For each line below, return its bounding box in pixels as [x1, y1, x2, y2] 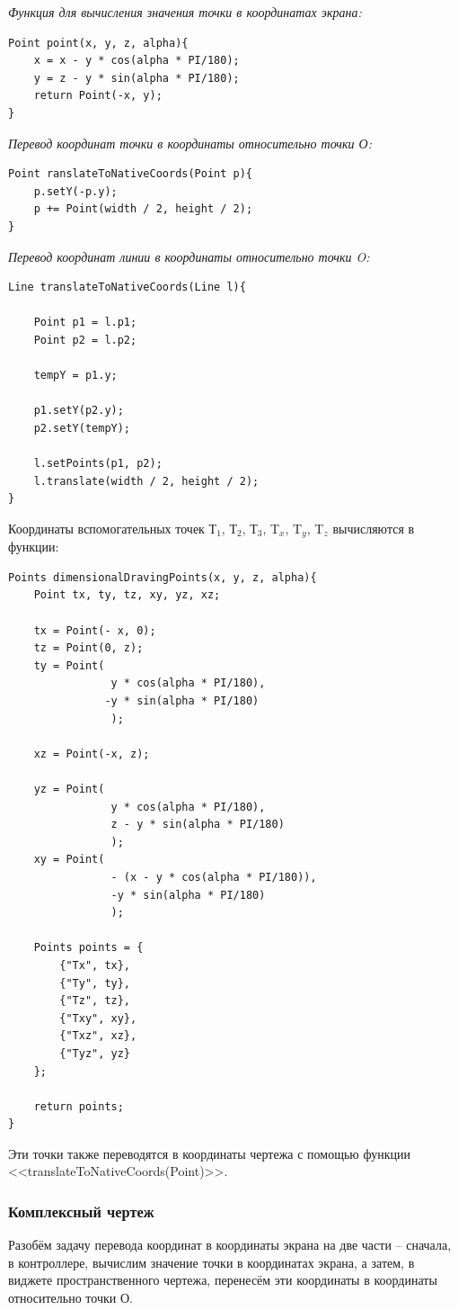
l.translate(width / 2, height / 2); [33, 474, 260, 488]
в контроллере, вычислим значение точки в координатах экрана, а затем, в [8, 1252, 415, 1271]
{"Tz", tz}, [59, 994, 131, 1008]
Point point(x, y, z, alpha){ [8, 36, 189, 49]
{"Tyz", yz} [59, 1046, 131, 1060]
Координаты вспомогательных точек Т [8, 518, 217, 537]
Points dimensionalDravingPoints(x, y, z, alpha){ [8, 570, 317, 584]
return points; [33, 1099, 124, 1113]
